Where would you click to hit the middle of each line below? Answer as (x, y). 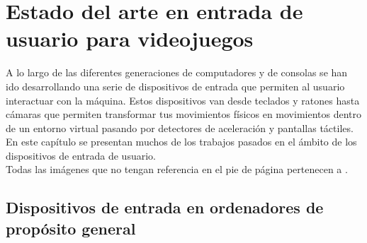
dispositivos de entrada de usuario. (81, 155)
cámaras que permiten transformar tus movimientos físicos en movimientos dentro (184, 114)
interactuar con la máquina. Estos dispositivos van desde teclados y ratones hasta (183, 100)
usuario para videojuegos (130, 38)
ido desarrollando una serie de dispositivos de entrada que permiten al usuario (175, 86)
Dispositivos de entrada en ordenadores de (165, 207)
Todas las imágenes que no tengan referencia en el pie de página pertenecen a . (177, 169)
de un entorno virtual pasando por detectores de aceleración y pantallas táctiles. (180, 128)
